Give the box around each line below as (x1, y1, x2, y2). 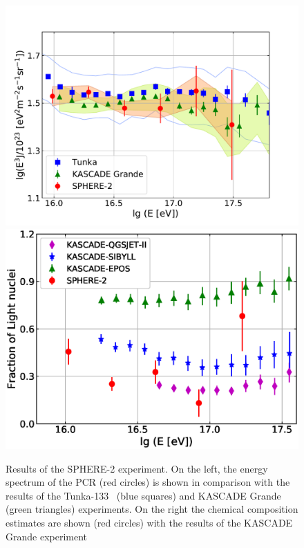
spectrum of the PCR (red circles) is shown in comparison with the (6, 475, 290, 489)
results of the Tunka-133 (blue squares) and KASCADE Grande (6, 488, 281, 502)
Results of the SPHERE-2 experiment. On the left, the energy (6, 461, 268, 475)
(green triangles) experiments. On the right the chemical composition (6, 502, 298, 516)
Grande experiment (6, 529, 88, 543)
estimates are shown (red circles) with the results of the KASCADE (6, 515, 293, 529)
